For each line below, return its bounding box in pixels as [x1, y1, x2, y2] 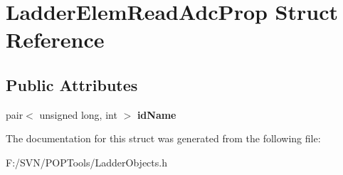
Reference [6, 25, 105, 54]
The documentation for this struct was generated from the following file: [6, 131, 321, 146]
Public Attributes [6, 73, 138, 95]
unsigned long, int [39, 107, 117, 122]
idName [137, 107, 176, 122]
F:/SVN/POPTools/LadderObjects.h [6, 154, 167, 169]
